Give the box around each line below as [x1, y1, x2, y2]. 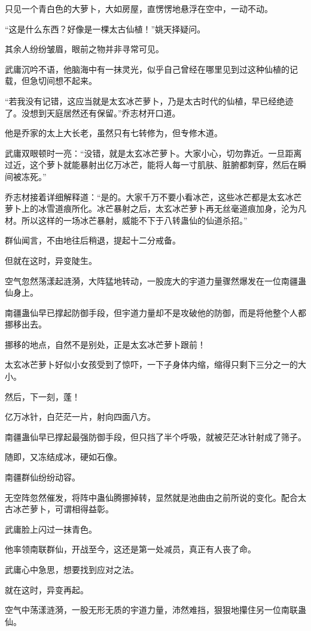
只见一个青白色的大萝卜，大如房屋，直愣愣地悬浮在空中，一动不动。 [5, 2, 273, 14]
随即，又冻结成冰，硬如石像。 [5, 450, 122, 463]
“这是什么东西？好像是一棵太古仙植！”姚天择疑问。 [5, 22, 206, 35]
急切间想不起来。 [29, 74, 97, 87]
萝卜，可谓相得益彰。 [29, 503, 114, 515]
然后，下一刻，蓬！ [5, 390, 80, 402]
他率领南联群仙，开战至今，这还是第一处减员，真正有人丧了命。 [5, 543, 256, 555]
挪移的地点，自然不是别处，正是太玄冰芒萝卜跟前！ [5, 338, 206, 350]
